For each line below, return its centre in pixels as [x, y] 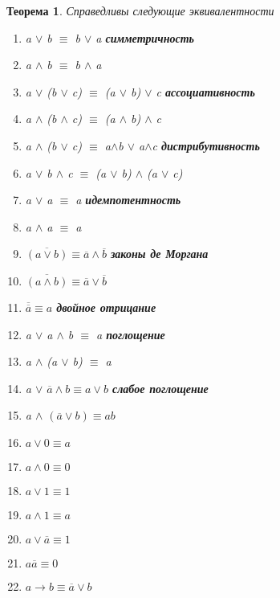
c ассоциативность [205, 91]
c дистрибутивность [206, 145]
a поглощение [130, 334]
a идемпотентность [128, 200]
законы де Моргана [159, 254]
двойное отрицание [106, 307]
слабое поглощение [160, 388]
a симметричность [145, 37]
